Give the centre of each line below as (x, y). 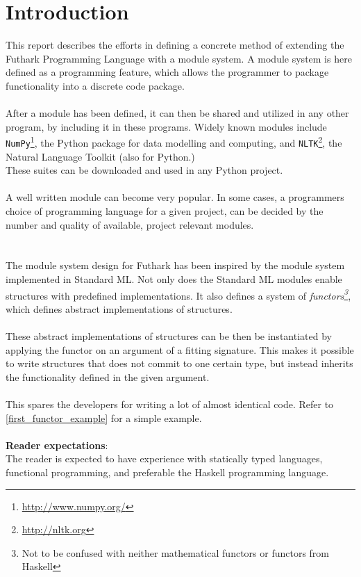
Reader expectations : (57, 445)
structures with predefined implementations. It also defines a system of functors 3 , (178, 294)
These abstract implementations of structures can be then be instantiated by (169, 335)
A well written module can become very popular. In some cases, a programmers (175, 197)
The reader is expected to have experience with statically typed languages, (164, 458)
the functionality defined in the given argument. (108, 376)
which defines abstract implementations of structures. (119, 308)
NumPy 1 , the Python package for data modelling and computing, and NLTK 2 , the (174, 141)
